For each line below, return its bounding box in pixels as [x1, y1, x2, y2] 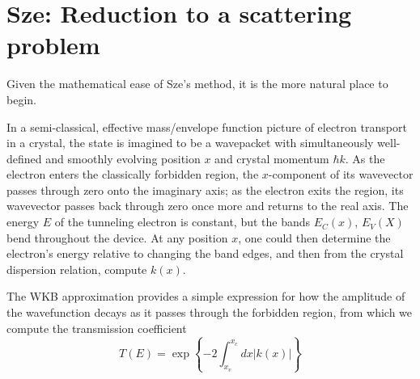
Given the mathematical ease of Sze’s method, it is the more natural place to [6, 75, 388, 92]
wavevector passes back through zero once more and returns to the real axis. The [6, 197, 409, 214]
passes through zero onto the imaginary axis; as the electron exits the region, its [6, 181, 404, 198]
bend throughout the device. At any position [6, 229, 228, 246]
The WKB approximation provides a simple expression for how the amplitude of [6, 288, 405, 305]
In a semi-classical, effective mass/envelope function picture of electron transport [6, 118, 407, 135]
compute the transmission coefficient [6, 319, 187, 336]
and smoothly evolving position [45, 149, 201, 166]
